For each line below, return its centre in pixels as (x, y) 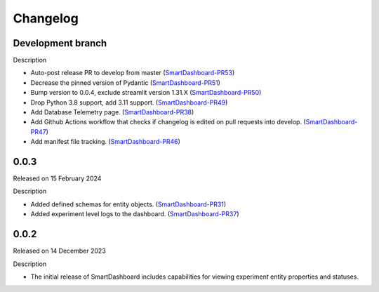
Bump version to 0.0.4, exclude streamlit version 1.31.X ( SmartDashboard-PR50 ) (146, 93)
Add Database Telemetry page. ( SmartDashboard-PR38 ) (112, 112)
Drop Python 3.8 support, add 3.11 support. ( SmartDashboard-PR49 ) (129, 102)
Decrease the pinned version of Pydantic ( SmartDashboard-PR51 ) (126, 82)
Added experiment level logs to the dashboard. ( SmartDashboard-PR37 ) (135, 214)
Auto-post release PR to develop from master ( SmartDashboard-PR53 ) (133, 73)
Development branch (60, 43)
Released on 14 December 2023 (60, 251)
